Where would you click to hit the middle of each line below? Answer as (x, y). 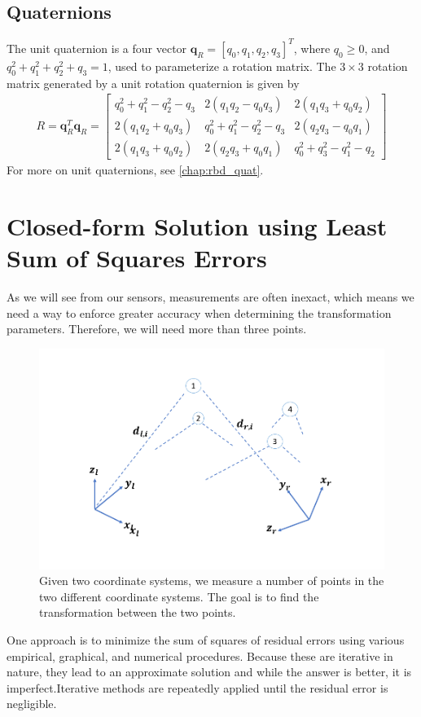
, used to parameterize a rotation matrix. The (222, 66)
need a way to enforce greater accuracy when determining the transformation (199, 312)
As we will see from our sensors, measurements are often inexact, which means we (210, 297)
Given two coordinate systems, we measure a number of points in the (212, 581)
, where (312, 48)
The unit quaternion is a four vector (97, 48)
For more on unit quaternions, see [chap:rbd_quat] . (135, 170)
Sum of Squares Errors (137, 258)
